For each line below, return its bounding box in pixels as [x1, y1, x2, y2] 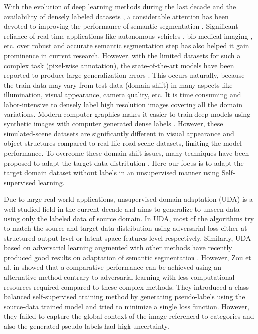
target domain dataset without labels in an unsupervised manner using [4, 167, 220, 178]
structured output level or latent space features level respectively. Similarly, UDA [4, 232, 251, 243]
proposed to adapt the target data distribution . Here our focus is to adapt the [4, 157, 244, 168]
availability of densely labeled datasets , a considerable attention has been [4, 11, 229, 21]
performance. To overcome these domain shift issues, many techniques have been [4, 147, 249, 158]
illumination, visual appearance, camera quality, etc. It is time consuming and [4, 89, 241, 100]
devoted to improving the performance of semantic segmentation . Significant [4, 21, 238, 31]
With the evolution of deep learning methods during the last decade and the [4, 1, 236, 11]
